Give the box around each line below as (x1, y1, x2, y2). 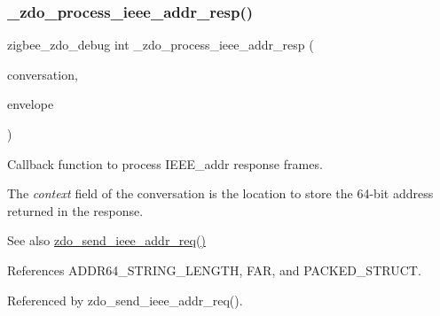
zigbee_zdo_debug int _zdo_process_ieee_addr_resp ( (7, 35, 314, 54)
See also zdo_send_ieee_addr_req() (7, 231, 206, 250)
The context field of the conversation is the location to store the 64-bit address (7, 184, 434, 203)
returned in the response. (7, 201, 144, 220)
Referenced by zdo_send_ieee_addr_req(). (7, 290, 243, 309)
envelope (7, 95, 54, 113)
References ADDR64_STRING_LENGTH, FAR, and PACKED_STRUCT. (7, 260, 421, 279)
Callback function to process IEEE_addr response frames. (7, 154, 323, 173)
